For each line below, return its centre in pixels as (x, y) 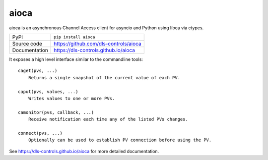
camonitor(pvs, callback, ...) (56, 112)
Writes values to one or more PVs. (71, 98)
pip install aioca (74, 37)
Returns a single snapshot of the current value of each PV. (104, 78)
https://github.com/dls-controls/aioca (98, 44)
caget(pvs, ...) (38, 71)
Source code (27, 44)
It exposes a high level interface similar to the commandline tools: (76, 59)
